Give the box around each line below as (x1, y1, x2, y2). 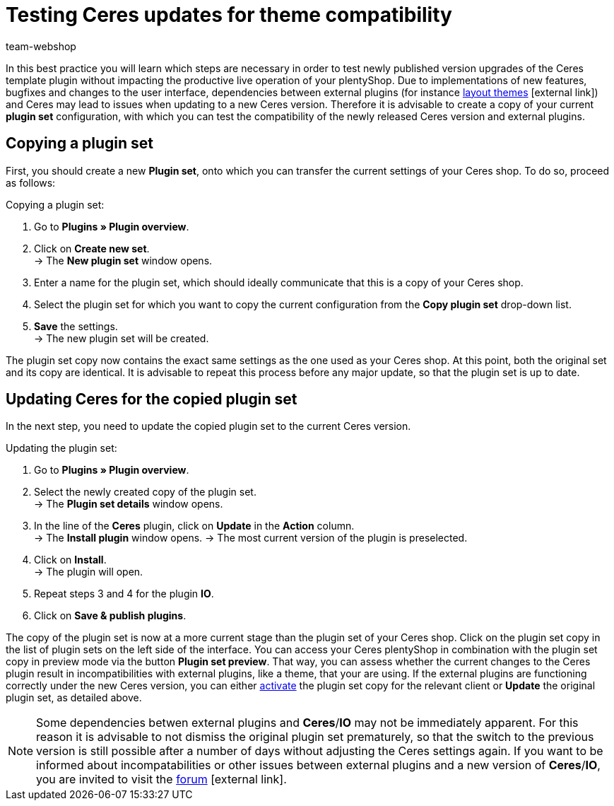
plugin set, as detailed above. (6, 691, 142, 704)
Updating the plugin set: (6, 442, 117, 455)
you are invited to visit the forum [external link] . (36, 772, 287, 787)
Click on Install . (34, 554, 107, 566)
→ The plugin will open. (34, 566, 143, 578)
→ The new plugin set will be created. (34, 332, 209, 344)
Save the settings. (34, 320, 118, 332)
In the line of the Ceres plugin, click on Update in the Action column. (34, 520, 355, 532)
